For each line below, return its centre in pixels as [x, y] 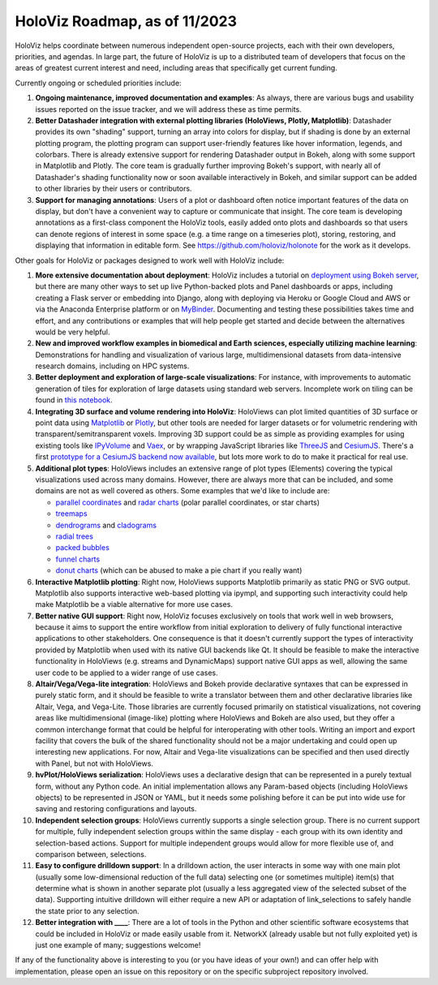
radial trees [74, 536]
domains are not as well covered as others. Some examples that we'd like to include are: [182, 491]
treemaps [72, 514]
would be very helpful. [73, 332]
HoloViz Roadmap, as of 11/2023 [126, 21]
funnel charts [78, 559]
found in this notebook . [74, 400]
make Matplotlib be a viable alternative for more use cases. [134, 604]
